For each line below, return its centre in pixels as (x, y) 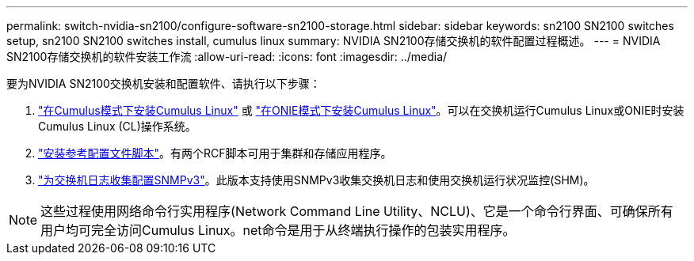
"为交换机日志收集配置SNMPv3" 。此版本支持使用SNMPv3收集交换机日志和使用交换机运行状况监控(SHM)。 (316, 180)
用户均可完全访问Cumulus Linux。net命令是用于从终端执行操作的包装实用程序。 (278, 230)
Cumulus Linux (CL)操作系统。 (117, 126)
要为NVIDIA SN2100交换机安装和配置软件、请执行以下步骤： (164, 83)
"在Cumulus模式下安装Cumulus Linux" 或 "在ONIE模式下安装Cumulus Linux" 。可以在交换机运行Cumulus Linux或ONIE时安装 (361, 110)
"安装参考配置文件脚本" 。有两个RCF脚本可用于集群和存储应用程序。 (215, 153)
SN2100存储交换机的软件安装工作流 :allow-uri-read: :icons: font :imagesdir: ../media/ (227, 57)
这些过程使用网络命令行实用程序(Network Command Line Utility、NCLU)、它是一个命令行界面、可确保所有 (357, 211)
